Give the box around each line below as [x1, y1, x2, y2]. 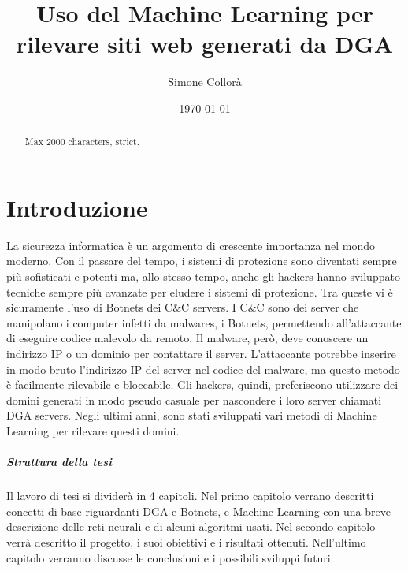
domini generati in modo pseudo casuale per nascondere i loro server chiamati [6, 391, 382, 408]
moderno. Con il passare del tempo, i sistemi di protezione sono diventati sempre [6, 252, 397, 269]
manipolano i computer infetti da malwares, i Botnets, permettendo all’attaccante [6, 314, 402, 330]
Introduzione [6, 191, 148, 223]
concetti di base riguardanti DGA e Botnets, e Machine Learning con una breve [6, 502, 391, 519]
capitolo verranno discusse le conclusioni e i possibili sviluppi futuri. [6, 549, 334, 565]
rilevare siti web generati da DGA [16, 28, 394, 60]
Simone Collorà [168, 73, 242, 90]
